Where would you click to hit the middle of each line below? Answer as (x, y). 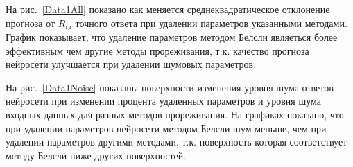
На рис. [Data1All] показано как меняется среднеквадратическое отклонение (168, 9)
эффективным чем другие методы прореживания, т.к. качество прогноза (157, 50)
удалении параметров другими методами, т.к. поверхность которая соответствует (176, 142)
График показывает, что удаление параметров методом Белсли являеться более (172, 37)
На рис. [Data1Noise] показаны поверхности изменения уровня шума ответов (170, 87)
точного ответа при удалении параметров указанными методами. (211, 23)
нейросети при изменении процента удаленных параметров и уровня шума (163, 101)
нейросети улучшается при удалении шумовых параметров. (131, 64)
